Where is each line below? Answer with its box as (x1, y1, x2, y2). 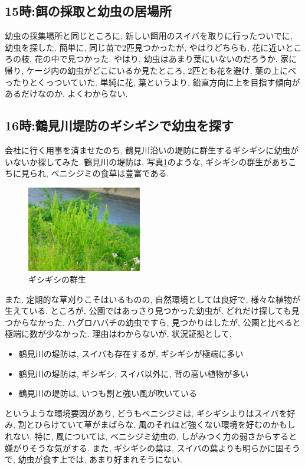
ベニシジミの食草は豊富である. (51, 167, 169, 179)
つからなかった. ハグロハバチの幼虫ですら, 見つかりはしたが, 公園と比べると (5, 316, 301, 328)
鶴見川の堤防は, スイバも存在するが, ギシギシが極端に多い (18, 347, 244, 360)
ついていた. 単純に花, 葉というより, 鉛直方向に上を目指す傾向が (54, 76, 300, 88)
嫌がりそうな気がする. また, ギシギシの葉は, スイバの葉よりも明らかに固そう (5, 441, 301, 454)
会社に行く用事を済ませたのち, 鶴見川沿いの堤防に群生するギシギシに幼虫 (5, 143, 291, 156)
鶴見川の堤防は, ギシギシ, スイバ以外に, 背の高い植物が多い (18, 367, 249, 379)
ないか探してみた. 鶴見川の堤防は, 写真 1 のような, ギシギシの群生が (12, 155, 272, 168)
